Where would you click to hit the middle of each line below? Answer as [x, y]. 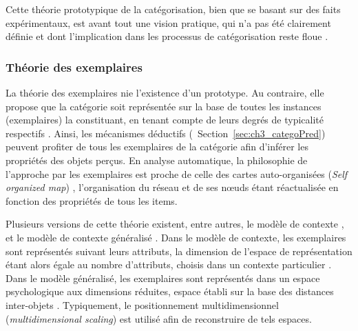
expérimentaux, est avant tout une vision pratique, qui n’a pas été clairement [168, 22]
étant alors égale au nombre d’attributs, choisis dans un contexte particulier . [169, 264]
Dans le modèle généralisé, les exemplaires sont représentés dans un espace [163, 278]
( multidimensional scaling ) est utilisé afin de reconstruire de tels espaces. [159, 318]
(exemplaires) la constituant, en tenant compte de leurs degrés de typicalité [165, 120]
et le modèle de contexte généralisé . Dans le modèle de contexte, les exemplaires [176, 237]
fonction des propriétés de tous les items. [92, 200]
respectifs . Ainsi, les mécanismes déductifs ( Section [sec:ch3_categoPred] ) [166, 133]
